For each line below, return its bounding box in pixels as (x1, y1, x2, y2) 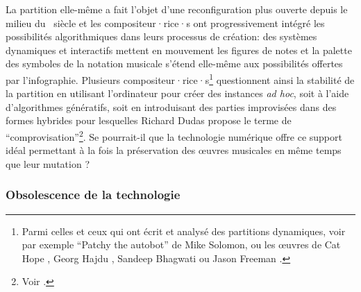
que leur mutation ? (6, 156, 90, 171)
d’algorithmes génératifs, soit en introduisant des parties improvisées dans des (6, 99, 337, 114)
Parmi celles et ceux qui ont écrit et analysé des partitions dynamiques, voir (22, 223, 346, 238)
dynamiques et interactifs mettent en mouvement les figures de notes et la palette (6, 42, 352, 57)
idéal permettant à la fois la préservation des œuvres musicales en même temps (6, 143, 342, 157)
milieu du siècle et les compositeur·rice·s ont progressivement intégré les (6, 15, 325, 30)
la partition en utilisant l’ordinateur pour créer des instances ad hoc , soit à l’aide (6, 86, 349, 101)
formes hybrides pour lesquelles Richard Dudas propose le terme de (6, 113, 292, 128)
